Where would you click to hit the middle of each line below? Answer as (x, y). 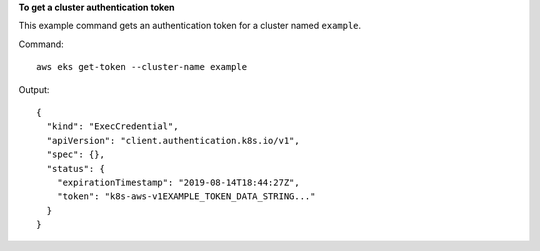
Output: (34, 89)
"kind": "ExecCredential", (112, 126)
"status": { (75, 168)
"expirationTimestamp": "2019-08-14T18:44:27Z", (178, 182)
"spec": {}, (75, 154)
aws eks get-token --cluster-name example (142, 67)
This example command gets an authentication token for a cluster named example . (190, 26)
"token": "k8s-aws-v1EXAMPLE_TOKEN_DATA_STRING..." (186, 196)
